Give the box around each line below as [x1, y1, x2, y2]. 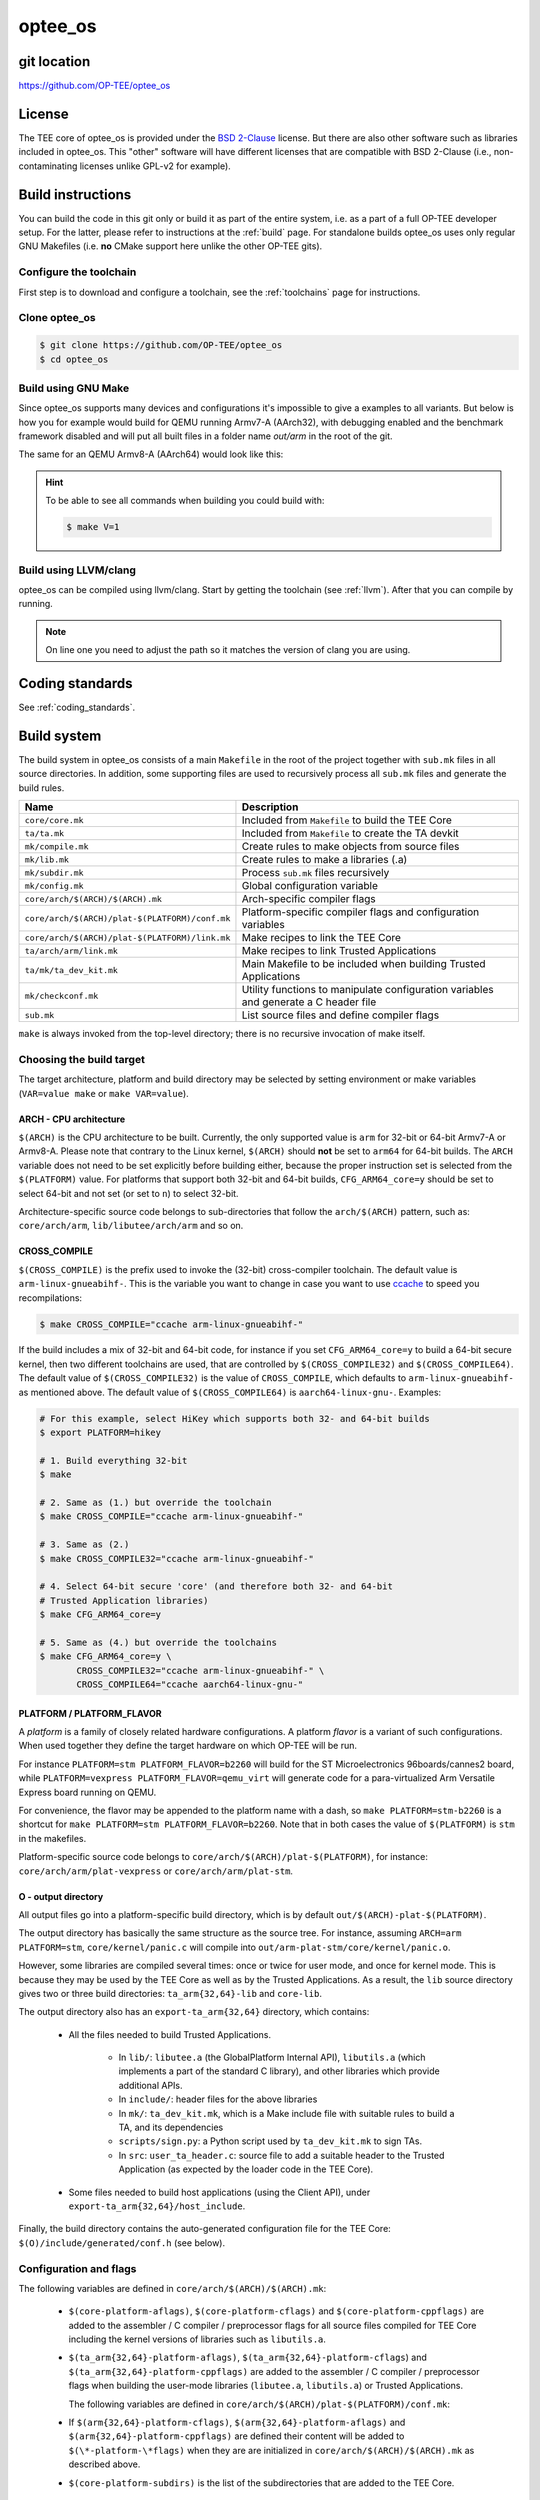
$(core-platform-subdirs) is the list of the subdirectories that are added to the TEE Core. [68, 2476, 455, 2489]
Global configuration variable [241, 879, 379, 893]
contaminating [18, 160, 78, 172]
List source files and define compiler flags [241, 1008, 440, 1022]
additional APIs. [118, 2079, 184, 2091]
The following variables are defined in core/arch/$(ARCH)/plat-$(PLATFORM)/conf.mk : [68, 2398, 450, 2410]
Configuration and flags [18, 2261, 137, 2275]
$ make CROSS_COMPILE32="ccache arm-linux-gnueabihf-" [39, 1553, 314, 1564]
